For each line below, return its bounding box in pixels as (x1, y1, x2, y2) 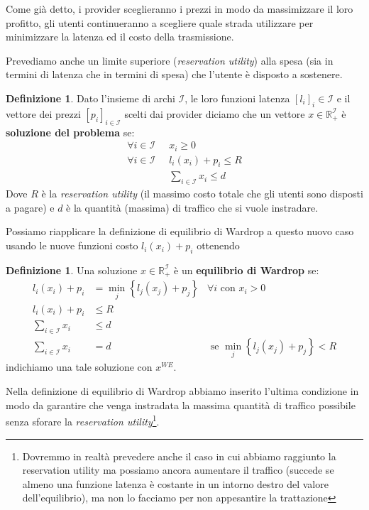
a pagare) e (6, 200, 55, 215)
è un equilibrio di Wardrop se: (174, 262, 319, 277)
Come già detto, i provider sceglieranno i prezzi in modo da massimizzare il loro (6, 1, 353, 16)
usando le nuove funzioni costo (6, 238, 138, 253)
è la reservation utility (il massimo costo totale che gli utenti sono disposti (41, 186, 363, 201)
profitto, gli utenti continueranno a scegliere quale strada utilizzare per (6, 15, 314, 30)
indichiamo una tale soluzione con (6, 359, 153, 374)
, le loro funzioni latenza (184, 90, 290, 105)
